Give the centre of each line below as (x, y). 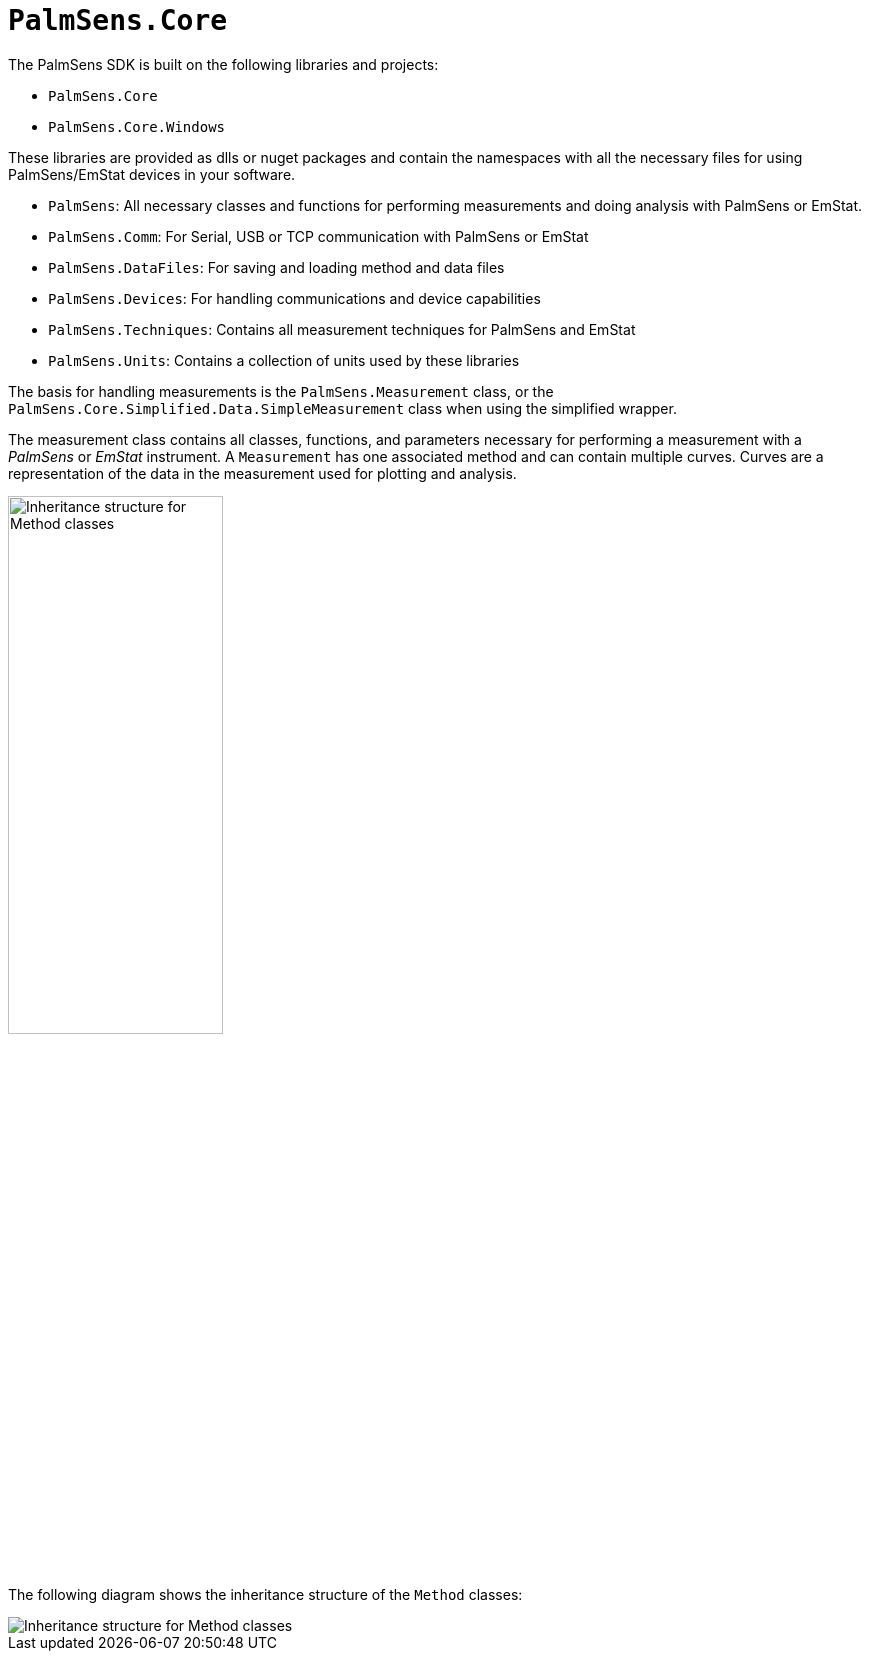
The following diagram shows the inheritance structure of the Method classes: (265, 1594)
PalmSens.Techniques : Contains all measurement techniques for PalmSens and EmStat (342, 329)
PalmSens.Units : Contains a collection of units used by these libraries (284, 360)
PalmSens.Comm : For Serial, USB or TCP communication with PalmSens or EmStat (318, 236)
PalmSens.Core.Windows (137, 126)
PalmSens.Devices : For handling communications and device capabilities (294, 298)
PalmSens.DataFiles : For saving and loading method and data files (276, 267)
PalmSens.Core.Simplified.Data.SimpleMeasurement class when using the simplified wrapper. (342, 408)
